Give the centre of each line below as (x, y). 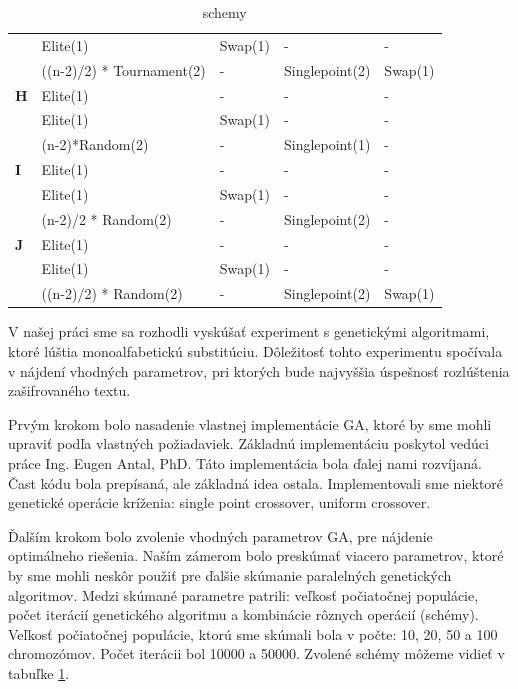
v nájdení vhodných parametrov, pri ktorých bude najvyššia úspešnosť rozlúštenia (259, 370)
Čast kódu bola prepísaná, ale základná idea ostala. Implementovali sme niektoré (256, 482)
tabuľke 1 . (39, 672)
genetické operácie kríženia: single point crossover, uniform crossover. (219, 502)
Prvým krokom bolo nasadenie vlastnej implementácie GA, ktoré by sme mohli (250, 423)
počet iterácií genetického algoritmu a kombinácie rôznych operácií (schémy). (243, 614)
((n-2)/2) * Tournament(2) (123, 69)
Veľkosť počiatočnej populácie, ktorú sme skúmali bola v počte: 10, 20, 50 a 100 (253, 633)
